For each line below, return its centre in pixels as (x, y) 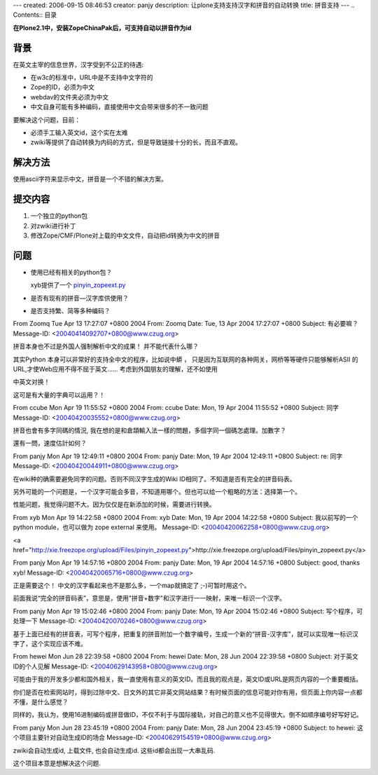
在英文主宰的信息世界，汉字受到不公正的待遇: (78, 64)
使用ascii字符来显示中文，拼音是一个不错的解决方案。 (90, 179)
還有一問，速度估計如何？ (50, 443)
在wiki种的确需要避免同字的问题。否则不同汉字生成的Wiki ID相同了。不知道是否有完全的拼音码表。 (154, 479)
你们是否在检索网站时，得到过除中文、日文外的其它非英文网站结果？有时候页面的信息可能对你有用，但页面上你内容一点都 (188, 692)
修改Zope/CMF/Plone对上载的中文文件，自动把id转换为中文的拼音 (125, 235)
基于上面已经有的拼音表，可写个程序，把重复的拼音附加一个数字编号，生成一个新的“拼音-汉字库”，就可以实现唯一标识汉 (185, 633)
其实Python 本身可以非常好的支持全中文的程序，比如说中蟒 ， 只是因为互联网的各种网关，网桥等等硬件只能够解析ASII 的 (185, 359)
